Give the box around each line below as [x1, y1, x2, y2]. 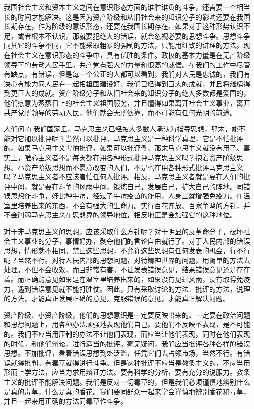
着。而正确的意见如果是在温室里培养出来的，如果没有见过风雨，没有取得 [4, 274, 236, 284]
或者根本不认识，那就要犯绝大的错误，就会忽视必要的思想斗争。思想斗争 [17, 30, 250, 41]
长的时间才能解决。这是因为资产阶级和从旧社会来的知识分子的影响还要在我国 [4, 11, 250, 22]
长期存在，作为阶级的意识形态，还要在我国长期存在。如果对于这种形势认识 [4, 21, 243, 31]
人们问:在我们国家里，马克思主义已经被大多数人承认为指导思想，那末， [4, 124, 232, 134]
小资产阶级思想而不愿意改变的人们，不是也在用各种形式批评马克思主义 [17, 162, 243, 172]
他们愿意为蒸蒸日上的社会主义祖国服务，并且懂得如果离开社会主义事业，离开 [4, 97, 250, 108]
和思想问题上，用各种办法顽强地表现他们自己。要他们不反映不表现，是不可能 [4, 319, 250, 329]
